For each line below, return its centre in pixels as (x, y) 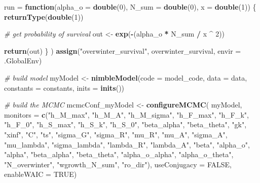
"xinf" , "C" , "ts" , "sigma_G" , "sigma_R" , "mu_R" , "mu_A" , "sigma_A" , (116, 134)
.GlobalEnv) (23, 61)
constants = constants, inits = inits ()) (64, 87)
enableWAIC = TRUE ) (41, 174)
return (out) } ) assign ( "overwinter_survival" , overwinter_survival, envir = (123, 50)
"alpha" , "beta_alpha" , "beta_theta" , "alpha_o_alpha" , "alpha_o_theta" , (119, 154)
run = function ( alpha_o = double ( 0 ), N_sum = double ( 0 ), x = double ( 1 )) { (130, 7)
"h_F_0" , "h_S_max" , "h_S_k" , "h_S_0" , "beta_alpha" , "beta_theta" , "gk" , (125, 124)
